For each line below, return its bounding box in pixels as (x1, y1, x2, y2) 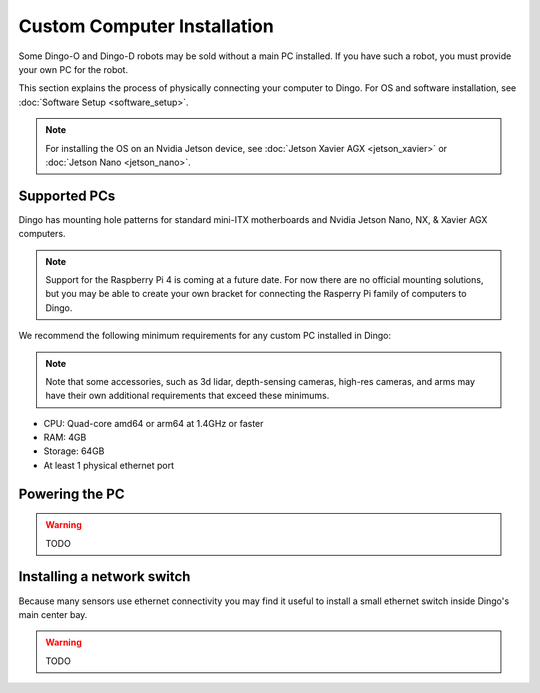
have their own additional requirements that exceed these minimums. (45, 390, 330, 402)
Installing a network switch (18, 568, 191, 585)
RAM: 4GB (43, 431, 87, 444)
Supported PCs (18, 187, 116, 204)
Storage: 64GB (43, 445, 105, 457)
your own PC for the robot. (18, 63, 129, 75)
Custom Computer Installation (18, 15, 274, 37)
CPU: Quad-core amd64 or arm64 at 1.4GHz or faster (43, 417, 264, 429)
